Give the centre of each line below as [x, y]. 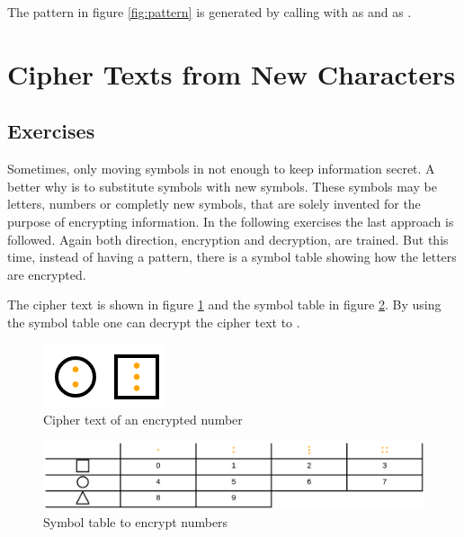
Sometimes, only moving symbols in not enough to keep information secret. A [221, 169]
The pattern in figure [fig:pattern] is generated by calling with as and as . [210, 12]
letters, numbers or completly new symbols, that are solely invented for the [214, 204]
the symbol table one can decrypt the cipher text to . [154, 322]
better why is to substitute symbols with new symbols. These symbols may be [222, 186]
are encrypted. [47, 274]
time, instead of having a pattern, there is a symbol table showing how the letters [232, 257]
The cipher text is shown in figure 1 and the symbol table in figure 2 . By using [224, 304]
